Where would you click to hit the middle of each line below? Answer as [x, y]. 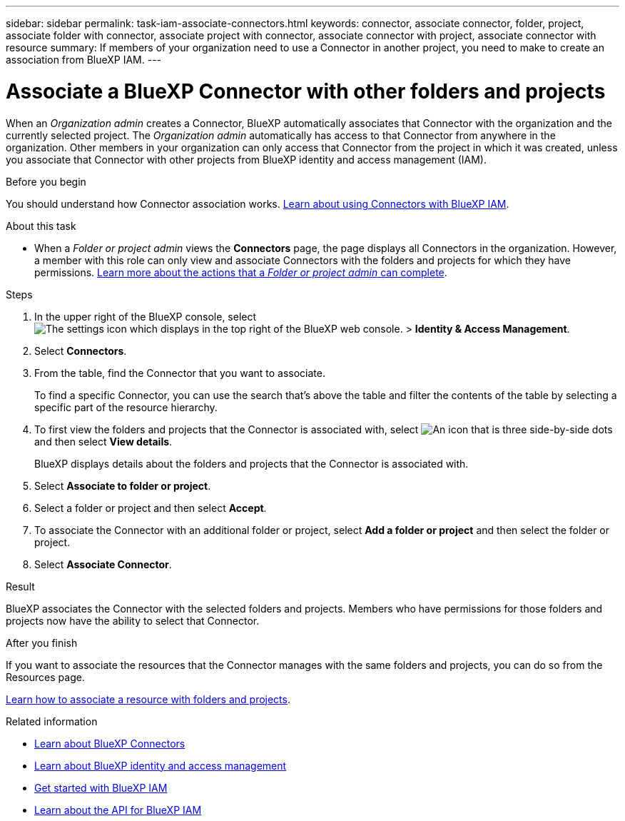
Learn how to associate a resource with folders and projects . [148, 699]
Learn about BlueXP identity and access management [161, 765]
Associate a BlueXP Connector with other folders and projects [306, 91]
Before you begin [46, 181]
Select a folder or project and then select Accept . [151, 508]
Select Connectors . [81, 351]
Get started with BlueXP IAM [101, 787]
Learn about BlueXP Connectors [110, 743]
